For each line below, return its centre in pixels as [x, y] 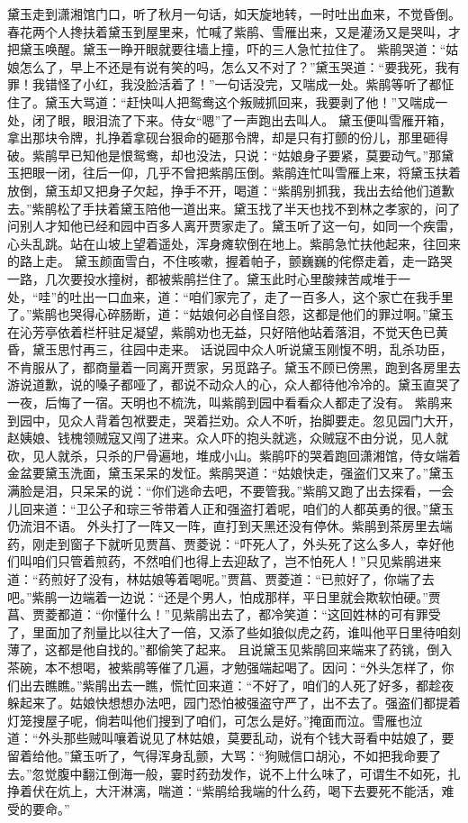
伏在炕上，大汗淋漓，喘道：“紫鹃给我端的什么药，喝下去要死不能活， [237, 791]
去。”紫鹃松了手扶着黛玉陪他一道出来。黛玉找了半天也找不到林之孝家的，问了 [234, 208]
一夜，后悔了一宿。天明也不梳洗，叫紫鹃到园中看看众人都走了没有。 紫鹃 [224, 402]
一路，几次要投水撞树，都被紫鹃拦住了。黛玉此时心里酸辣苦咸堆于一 [209, 278]
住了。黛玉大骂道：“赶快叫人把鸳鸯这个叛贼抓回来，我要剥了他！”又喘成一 [228, 101]
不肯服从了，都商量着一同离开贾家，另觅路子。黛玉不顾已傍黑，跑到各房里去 [234, 366]
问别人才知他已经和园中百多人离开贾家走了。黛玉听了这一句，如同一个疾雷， [234, 226]
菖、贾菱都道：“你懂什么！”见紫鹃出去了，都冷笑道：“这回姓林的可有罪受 [224, 614]
